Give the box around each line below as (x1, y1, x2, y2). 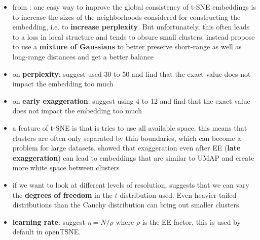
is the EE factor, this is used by (142, 216, 241, 227)
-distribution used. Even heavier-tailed (117, 189, 237, 200)
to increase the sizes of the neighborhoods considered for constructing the (12, 11, 241, 22)
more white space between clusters (12, 162, 120, 173)
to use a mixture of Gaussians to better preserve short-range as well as (12, 41, 242, 52)
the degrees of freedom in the (12, 189, 113, 200)
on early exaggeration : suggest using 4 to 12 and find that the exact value (12, 95, 250, 106)
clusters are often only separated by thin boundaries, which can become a (12, 132, 241, 143)
